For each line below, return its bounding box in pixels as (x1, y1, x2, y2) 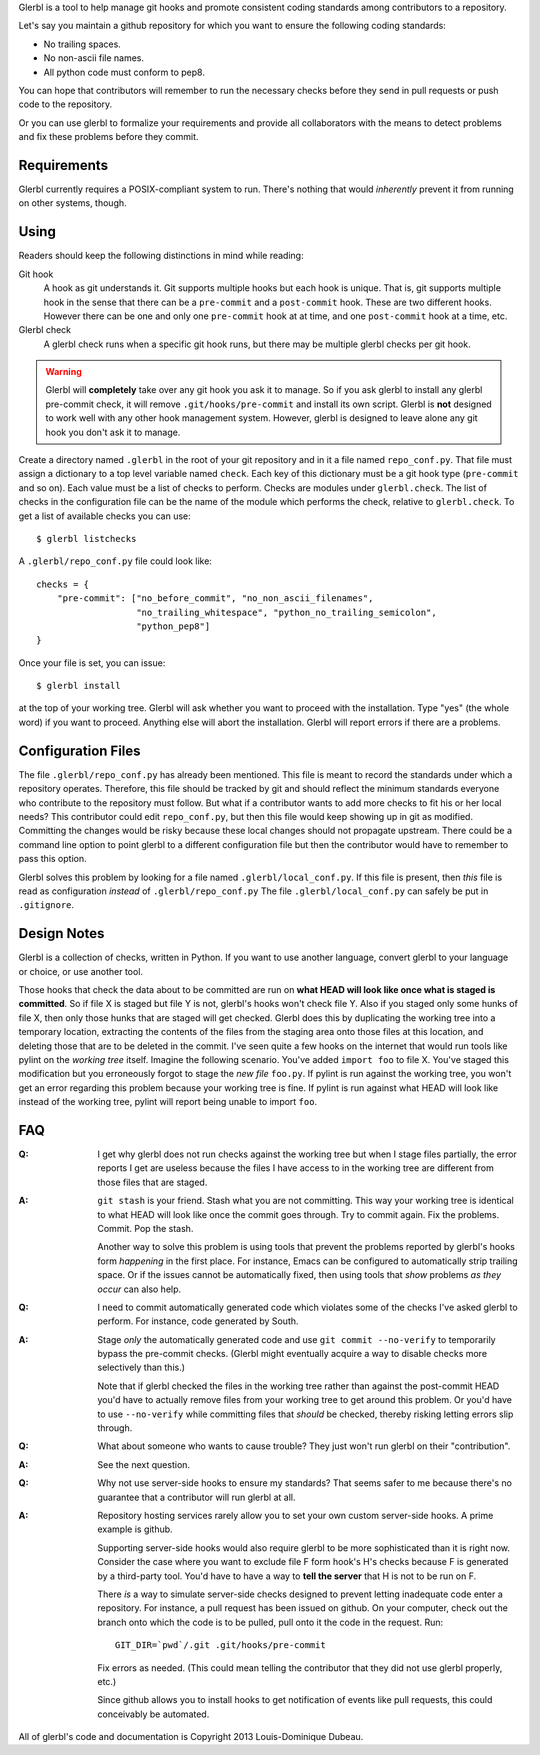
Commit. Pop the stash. (97, 1222, 194, 1234)
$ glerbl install (36, 680, 121, 692)
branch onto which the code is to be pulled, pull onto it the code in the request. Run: (97, 1616, 444, 1628)
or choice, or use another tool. (18, 965, 144, 977)
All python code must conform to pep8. (43, 66, 205, 78)
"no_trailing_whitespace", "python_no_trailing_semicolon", (136, 606, 437, 618)
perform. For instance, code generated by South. (97, 1315, 299, 1327)
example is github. (97, 1523, 174, 1535)
